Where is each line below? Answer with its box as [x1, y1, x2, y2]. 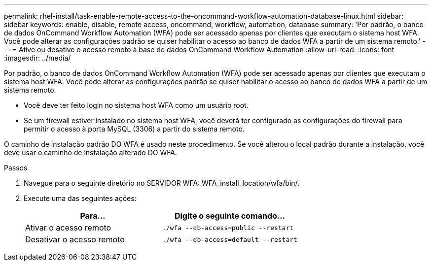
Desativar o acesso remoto [25, 234, 125, 244]
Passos [4, 164, 28, 172]
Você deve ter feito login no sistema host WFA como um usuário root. [24, 101, 249, 109]
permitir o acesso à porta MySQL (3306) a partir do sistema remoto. [24, 125, 245, 133]
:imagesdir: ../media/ [4, 54, 71, 62]
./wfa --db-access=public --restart [162, 224, 294, 232]
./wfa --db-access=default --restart [162, 235, 297, 243]
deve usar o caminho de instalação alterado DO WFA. [4, 148, 177, 157]
